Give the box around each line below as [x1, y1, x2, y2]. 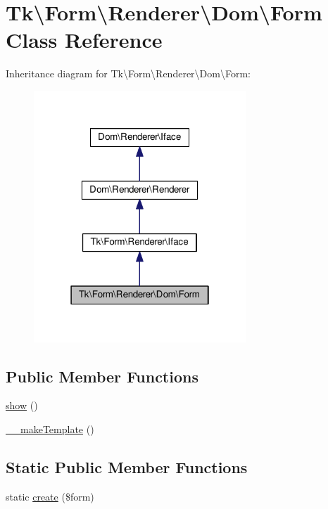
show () [6, 398, 38, 413]
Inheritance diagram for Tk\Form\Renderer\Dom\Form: [6, 66, 251, 81]
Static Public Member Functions [6, 456, 248, 477]
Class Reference [6, 25, 163, 54]
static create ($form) [6, 489, 94, 503]
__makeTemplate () [6, 421, 94, 436]
